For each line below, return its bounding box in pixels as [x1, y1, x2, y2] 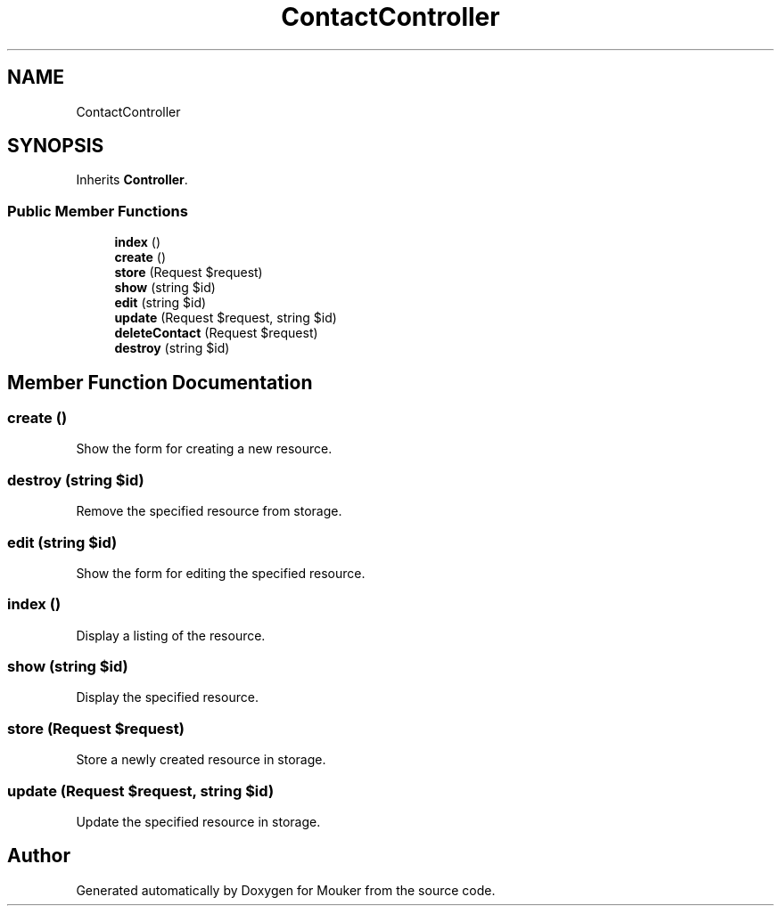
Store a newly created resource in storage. [76, 752, 326, 768]
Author [7, 844, 70, 868]
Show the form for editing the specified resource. [76, 565, 366, 581]
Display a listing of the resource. [76, 627, 266, 643]
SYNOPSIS [7, 135, 104, 158]
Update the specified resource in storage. [76, 813, 321, 829]
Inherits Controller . [76, 172, 188, 188]
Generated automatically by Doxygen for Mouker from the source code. [76, 882, 496, 898]
